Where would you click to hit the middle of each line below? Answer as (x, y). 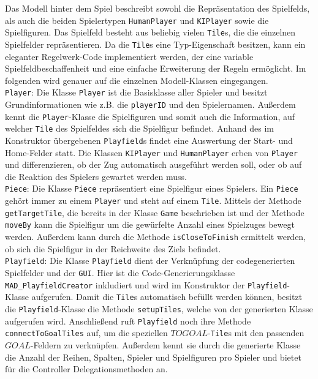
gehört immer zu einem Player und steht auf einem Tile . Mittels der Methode (153, 201)
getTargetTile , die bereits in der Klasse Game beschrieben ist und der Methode (155, 212)
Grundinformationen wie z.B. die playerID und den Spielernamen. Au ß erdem (150, 104)
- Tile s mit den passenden (256, 333)
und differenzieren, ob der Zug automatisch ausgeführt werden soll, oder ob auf (153, 164)
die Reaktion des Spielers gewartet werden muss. (96, 176)
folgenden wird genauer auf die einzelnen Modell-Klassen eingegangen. (137, 80)
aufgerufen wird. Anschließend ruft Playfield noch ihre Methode (128, 321)
